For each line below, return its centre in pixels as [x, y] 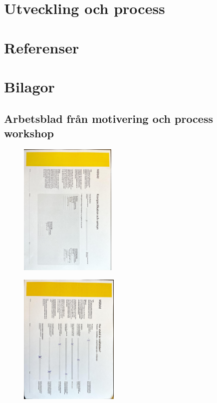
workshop [29, 133]
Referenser [42, 47]
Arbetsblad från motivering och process [108, 118]
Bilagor [29, 86]
